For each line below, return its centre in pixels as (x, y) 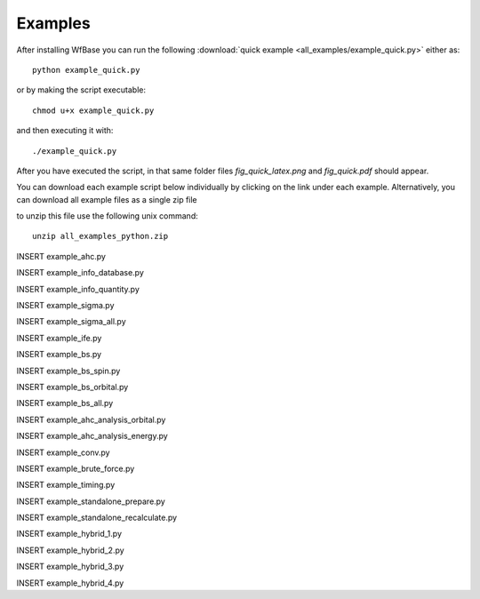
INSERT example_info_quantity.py (78, 289)
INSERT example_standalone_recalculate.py (97, 518)
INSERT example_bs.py (59, 355)
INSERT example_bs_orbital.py (72, 387)
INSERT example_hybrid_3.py (70, 567)
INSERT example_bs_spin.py (68, 371)
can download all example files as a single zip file (107, 199)
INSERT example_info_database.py (80, 273)
